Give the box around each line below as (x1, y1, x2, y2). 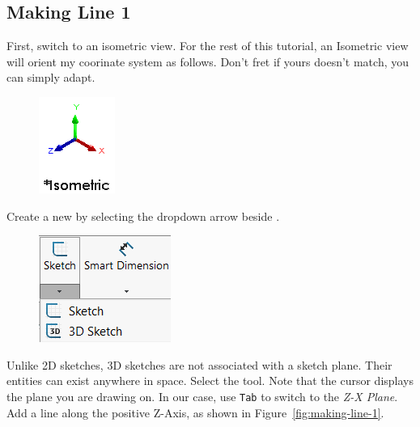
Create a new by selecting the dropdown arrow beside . (6, 207, 280, 224)
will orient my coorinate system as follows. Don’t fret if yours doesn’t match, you (6, 53, 409, 70)
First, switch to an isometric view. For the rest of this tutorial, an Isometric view (6, 37, 409, 54)
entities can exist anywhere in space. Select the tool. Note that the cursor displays (6, 372, 414, 389)
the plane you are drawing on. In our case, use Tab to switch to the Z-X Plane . (6, 387, 398, 404)
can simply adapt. (6, 69, 95, 86)
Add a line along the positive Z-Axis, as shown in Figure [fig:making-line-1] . (6, 404, 384, 421)
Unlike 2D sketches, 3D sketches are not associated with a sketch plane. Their (6, 356, 392, 373)
